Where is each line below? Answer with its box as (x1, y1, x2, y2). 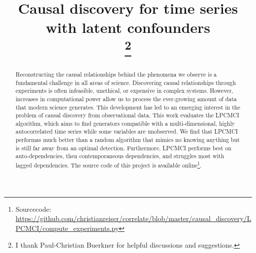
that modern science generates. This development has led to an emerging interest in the (15, 103, 240, 111)
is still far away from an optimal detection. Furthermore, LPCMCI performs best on (15, 143, 231, 152)
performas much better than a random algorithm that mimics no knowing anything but (15, 136, 240, 144)
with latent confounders (45, 17, 211, 37)
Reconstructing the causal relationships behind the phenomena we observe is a (15, 70, 217, 78)
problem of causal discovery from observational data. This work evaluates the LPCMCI (15, 111, 239, 119)
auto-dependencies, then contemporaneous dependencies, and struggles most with (15, 152, 224, 160)
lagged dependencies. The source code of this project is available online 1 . (15, 160, 202, 169)
